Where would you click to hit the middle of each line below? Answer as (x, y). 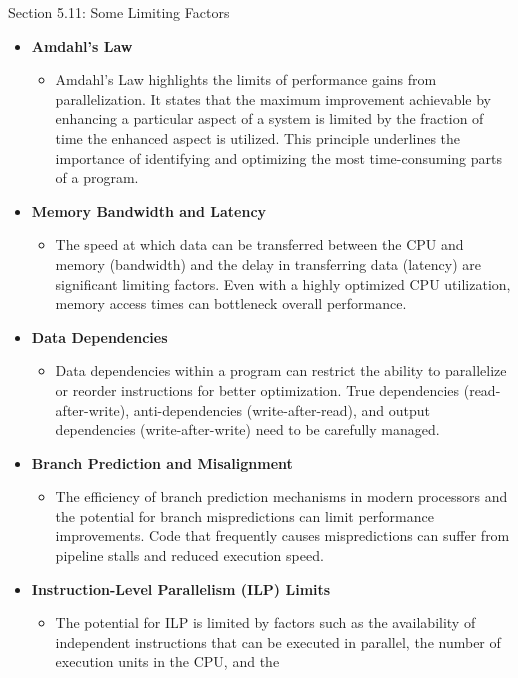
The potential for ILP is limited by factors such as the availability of (265, 622)
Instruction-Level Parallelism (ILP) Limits (181, 588)
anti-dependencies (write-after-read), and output (282, 409)
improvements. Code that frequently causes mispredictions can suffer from (282, 535)
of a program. (97, 177)
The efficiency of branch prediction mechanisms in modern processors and (281, 496)
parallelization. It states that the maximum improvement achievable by (273, 98)
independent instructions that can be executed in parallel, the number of (278, 641)
